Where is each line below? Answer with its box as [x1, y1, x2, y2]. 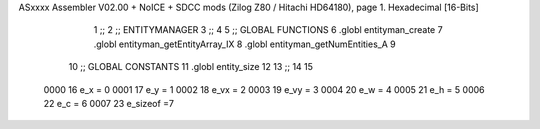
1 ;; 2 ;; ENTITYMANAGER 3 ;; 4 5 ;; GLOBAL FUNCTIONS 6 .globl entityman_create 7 [93, 24, 444, 36]
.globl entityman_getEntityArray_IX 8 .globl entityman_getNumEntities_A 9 [93, 38, 396, 50]
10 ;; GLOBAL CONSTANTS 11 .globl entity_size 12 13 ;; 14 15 [68, 61, 314, 73]
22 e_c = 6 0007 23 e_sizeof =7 [43, 97, 175, 109]
